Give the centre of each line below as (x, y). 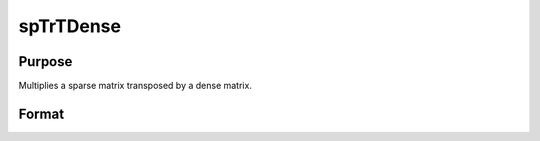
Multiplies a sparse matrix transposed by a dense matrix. (135, 86)
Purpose (45, 61)
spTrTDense (70, 26)
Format (41, 113)
